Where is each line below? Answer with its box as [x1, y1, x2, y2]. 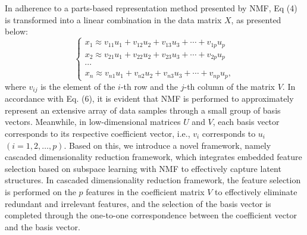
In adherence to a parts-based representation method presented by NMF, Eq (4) [5, 2, 297, 14]
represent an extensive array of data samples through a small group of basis [5, 104, 281, 116]
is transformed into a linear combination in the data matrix [5, 13, 222, 26]
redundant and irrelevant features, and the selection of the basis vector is [5, 197, 271, 209]
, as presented [231, 13, 281, 26]
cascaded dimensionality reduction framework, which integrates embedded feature [5, 151, 302, 163]
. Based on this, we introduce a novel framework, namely [64, 139, 271, 151]
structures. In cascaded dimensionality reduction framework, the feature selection [5, 174, 301, 186]
